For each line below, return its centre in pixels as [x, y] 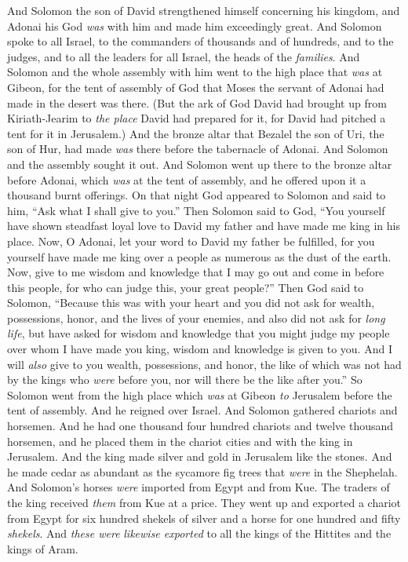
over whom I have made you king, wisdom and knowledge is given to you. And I [200, 349]
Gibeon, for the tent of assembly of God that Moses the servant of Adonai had [196, 87]
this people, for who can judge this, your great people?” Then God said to [186, 287]
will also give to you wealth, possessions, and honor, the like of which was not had [204, 364]
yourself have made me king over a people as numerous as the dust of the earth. [199, 256]
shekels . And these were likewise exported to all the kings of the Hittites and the [199, 533]
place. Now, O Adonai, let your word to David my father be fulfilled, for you [191, 241]
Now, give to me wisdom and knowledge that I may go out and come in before [196, 272]
